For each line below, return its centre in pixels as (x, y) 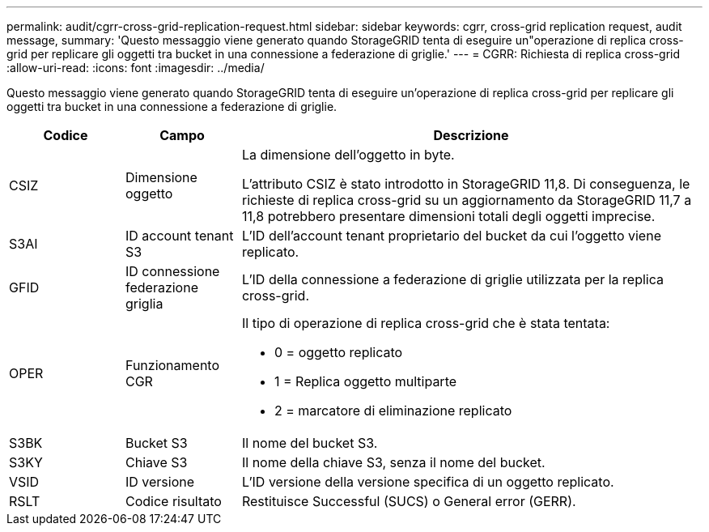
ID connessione (172, 271)
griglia (144, 304)
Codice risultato (173, 501)
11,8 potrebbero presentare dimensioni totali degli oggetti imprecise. (448, 216)
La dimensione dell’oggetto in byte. (348, 155)
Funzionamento (172, 365)
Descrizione (471, 135)
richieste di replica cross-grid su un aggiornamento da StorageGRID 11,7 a (467, 200)
